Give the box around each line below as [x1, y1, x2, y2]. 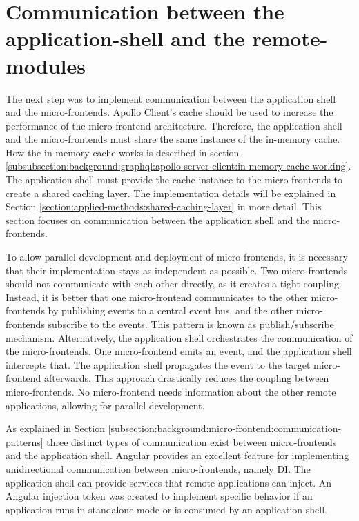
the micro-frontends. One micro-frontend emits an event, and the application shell [6, 344, 352, 358]
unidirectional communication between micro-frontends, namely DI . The [6, 461, 311, 476]
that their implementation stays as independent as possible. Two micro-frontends [6, 263, 348, 277]
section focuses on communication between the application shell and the [6, 212, 310, 227]
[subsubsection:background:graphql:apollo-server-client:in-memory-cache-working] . [6, 159, 351, 173]
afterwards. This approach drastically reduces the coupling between [44, 371, 329, 385]
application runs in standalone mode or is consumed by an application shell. [6, 502, 328, 516]
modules [6, 51, 86, 79]
